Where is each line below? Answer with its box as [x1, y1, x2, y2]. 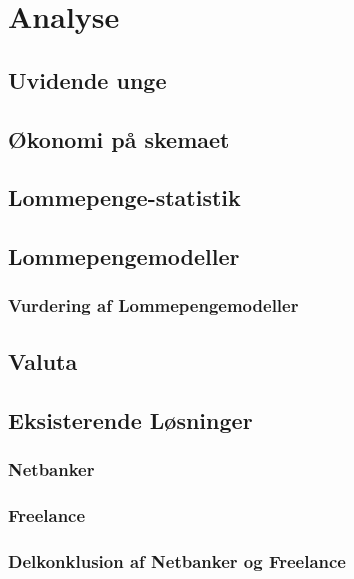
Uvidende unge [8, 64, 167, 95]
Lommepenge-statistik [8, 182, 241, 213]
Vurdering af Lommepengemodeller [8, 293, 299, 318]
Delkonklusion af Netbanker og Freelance [8, 548, 346, 573]
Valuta [8, 345, 78, 376]
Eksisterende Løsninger [8, 404, 253, 435]
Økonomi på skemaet [8, 123, 230, 154]
